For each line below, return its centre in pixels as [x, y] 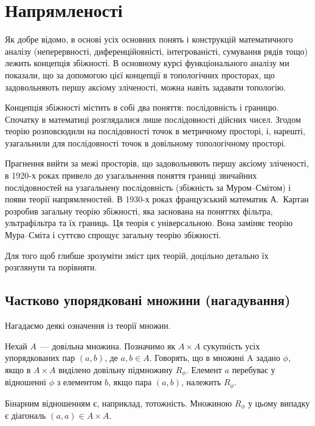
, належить [201, 382]
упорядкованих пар [40, 358]
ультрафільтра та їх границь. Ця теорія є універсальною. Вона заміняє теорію [149, 223]
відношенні [26, 382]
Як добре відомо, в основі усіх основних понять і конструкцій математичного [149, 39]
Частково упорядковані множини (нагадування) [148, 300]
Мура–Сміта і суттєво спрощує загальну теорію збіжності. [113, 235]
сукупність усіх [232, 345]
